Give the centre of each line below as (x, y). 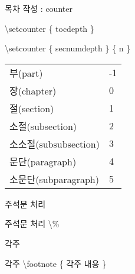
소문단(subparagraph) (54, 179)
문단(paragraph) (43, 161)
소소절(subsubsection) (55, 143)
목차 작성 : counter (39, 8)
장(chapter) (33, 90)
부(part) (26, 73)
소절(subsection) (43, 126)
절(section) (32, 108)
